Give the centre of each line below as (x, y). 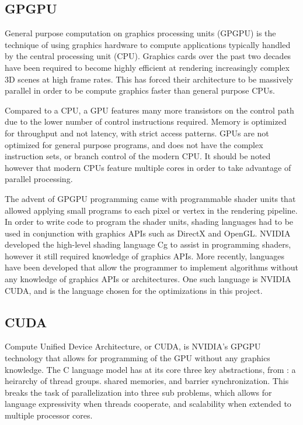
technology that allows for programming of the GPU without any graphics (137, 358)
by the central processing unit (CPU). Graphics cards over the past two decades (148, 56)
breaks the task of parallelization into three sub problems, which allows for (138, 392)
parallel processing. (39, 179)
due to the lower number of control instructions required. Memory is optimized (146, 121)
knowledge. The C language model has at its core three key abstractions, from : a (150, 369)
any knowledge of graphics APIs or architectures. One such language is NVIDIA (148, 279)
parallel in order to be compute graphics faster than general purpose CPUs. (140, 90)
